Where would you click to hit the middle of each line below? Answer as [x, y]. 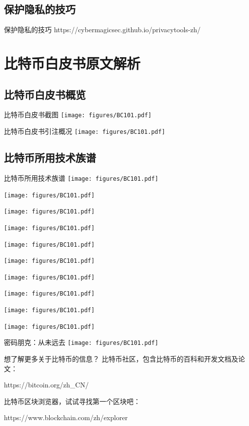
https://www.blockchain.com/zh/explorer [66, 417]
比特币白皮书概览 [45, 94]
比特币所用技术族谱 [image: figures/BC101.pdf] [81, 178]
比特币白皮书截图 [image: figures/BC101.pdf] [78, 115]
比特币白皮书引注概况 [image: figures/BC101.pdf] [85, 131]
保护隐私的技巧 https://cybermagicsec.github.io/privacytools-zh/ [102, 30]
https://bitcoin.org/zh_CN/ [46, 385]
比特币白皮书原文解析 [72, 63]
